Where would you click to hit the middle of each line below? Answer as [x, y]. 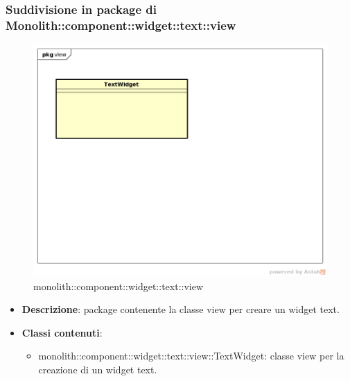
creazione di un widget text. [98, 369]
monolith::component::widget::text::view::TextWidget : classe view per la [191, 356]
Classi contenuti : [62, 332]
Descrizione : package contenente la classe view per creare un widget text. [181, 309]
